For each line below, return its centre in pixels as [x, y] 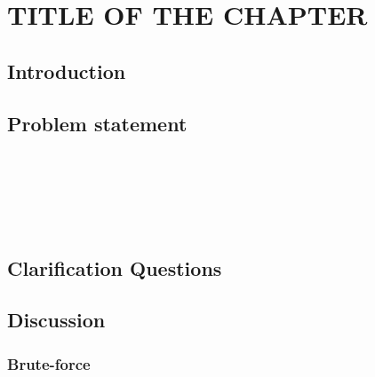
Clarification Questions [115, 267]
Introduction [67, 71]
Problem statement [97, 123]
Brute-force [49, 363]
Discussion [56, 320]
